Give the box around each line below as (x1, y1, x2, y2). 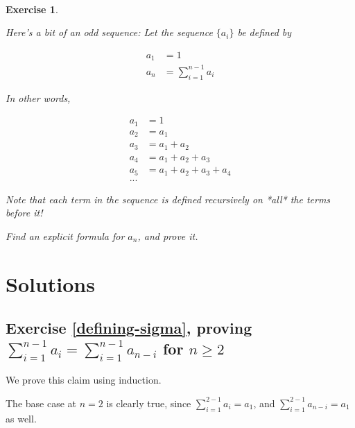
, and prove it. (137, 228, 198, 243)
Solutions (6, 269, 95, 298)
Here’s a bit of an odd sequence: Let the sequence (6, 25, 213, 40)
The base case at (6, 395, 77, 410)
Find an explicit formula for (6, 228, 125, 243)
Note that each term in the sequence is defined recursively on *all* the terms (6, 191, 331, 206)
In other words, (6, 90, 71, 105)
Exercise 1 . (6, 1, 58, 16)
